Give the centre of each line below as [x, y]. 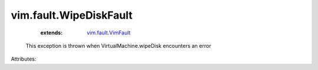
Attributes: [24, 59]
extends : [52, 33]
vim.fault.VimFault [109, 33]
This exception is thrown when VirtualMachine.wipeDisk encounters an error [118, 45]
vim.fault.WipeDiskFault [72, 15]
